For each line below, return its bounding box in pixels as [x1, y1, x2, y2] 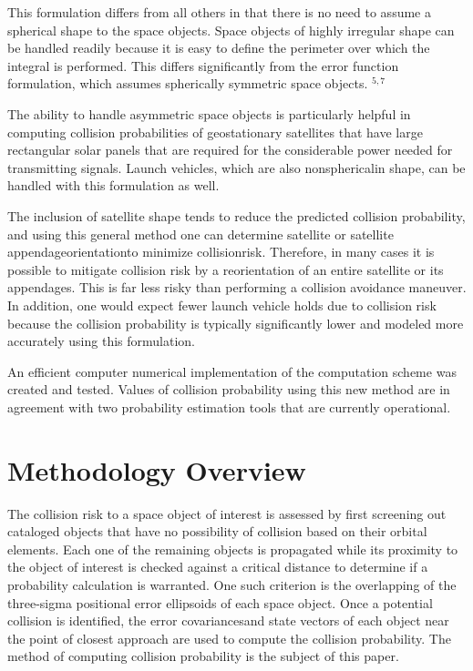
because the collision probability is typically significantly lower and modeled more [7, 313, 464, 332]
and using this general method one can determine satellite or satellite [7, 224, 394, 243]
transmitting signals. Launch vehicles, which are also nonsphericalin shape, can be [7, 158, 466, 177]
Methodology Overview [7, 451, 306, 488]
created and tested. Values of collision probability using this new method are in [7, 380, 450, 399]
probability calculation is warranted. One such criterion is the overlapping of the [7, 574, 457, 594]
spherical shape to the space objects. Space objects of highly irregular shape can [7, 20, 455, 39]
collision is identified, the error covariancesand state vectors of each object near [7, 611, 449, 630]
